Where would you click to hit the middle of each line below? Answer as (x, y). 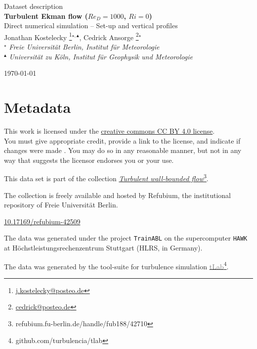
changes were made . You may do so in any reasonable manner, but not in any (123, 150)
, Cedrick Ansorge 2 (109, 36)
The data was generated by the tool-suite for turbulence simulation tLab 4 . (116, 265)
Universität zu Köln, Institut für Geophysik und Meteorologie (101, 56)
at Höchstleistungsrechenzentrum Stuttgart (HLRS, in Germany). (103, 248)
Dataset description (33, 6)
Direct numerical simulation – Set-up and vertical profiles (91, 25)
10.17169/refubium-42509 (42, 221)
